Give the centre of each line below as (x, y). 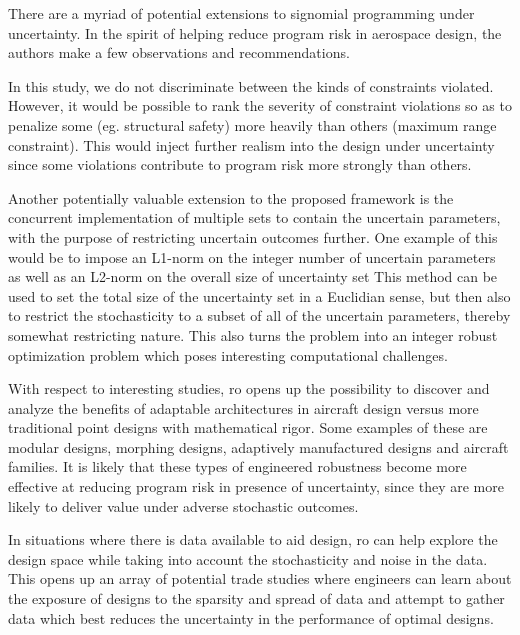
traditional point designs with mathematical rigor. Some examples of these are (248, 427)
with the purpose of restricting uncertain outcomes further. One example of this (253, 236)
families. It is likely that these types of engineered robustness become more (237, 466)
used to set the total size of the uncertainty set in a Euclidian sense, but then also (259, 295)
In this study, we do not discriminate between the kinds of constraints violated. (251, 85)
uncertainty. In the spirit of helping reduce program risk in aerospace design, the (255, 32)
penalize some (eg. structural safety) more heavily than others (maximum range (252, 124)
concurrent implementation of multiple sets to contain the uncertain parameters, (254, 217)
